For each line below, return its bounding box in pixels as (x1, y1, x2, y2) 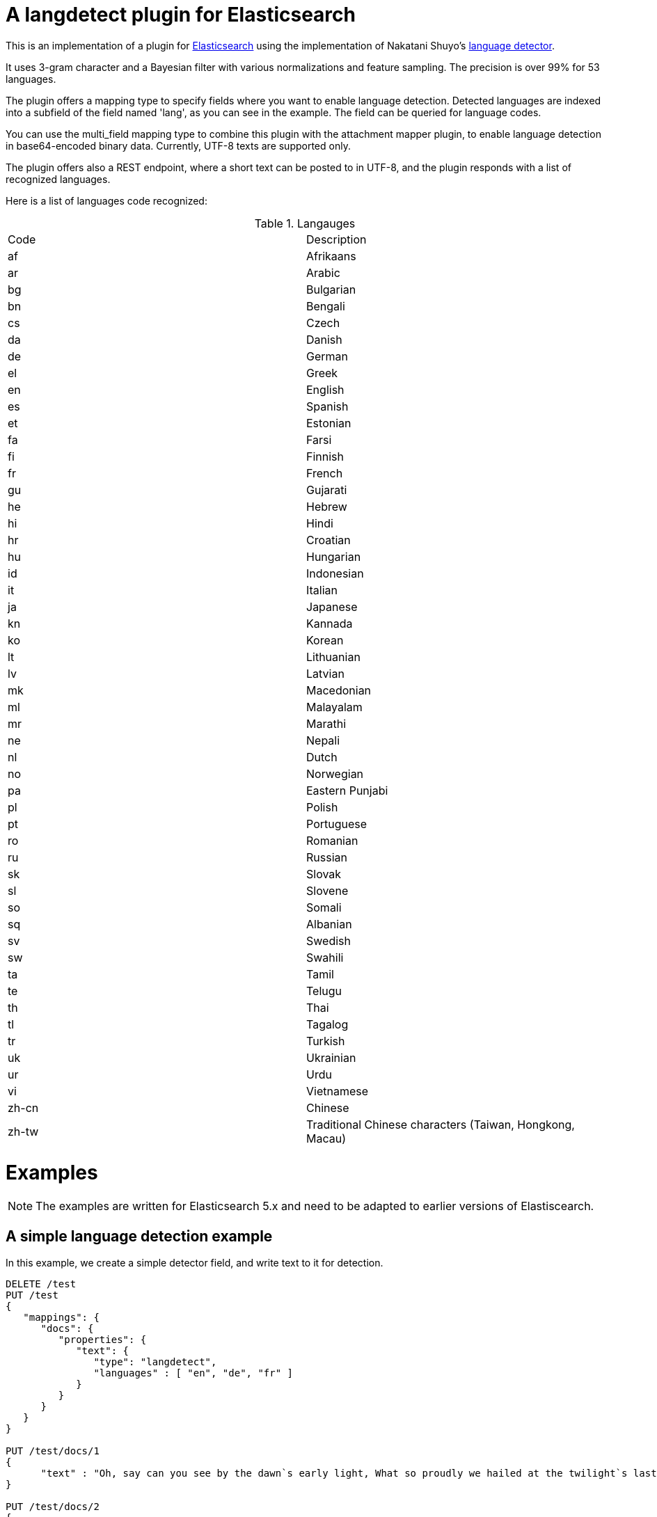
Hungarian (306, 549, 361, 564)
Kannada (306, 616, 353, 630)
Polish (306, 800, 338, 814)
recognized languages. (6, 173, 111, 185)
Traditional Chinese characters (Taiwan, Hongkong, (306, 1117, 575, 1131)
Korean (306, 633, 344, 647)
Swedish (306, 933, 351, 948)
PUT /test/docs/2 (6, 1501, 100, 1513)
